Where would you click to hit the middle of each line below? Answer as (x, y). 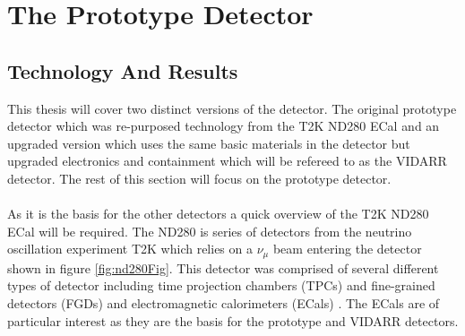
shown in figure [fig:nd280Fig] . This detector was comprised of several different (223, 267)
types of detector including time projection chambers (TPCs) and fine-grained (221, 285)
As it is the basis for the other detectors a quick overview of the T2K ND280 (218, 214)
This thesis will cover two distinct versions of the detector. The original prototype (232, 108)
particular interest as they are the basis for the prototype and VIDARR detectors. (233, 320)
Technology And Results (123, 70)
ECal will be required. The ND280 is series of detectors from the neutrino (210, 231)
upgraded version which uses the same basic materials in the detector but (209, 143)
